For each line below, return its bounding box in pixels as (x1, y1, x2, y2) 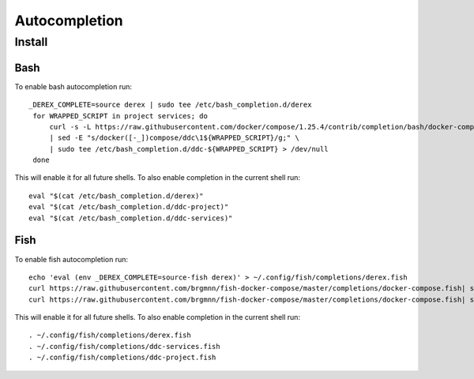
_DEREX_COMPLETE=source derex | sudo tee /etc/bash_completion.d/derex (28, 100, 312, 110)
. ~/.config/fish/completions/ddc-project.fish (28, 353, 216, 362)
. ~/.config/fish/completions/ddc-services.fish (28, 342, 220, 351)
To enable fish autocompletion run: (14, 254, 128, 264)
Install (14, 35, 48, 49)
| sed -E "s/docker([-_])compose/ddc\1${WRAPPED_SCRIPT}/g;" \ (49, 133, 299, 142)
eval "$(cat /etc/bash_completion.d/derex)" (28, 191, 205, 201)
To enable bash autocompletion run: (14, 81, 132, 91)
